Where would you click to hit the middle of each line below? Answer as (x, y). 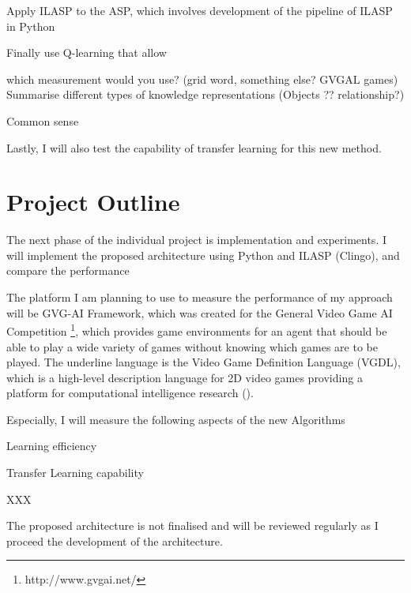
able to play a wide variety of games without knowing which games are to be (192, 346)
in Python (31, 26)
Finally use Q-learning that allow (87, 53)
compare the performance (68, 270)
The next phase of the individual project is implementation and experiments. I (196, 240)
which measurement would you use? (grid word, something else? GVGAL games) (202, 79)
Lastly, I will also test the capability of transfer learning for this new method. (194, 147)
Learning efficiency (52, 446)
